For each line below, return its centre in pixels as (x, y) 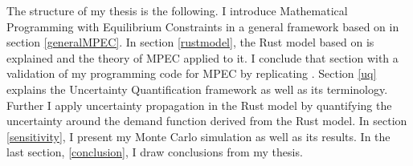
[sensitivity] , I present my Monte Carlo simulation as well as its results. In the (198, 136)
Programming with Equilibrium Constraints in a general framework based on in (203, 26)
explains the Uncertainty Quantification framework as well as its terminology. (197, 89)
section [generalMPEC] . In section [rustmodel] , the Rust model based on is (190, 42)
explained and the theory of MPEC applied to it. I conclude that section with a (202, 57)
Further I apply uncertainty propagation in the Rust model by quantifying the (199, 105)
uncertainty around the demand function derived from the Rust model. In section (207, 121)
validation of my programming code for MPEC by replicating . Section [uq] (192, 73)
